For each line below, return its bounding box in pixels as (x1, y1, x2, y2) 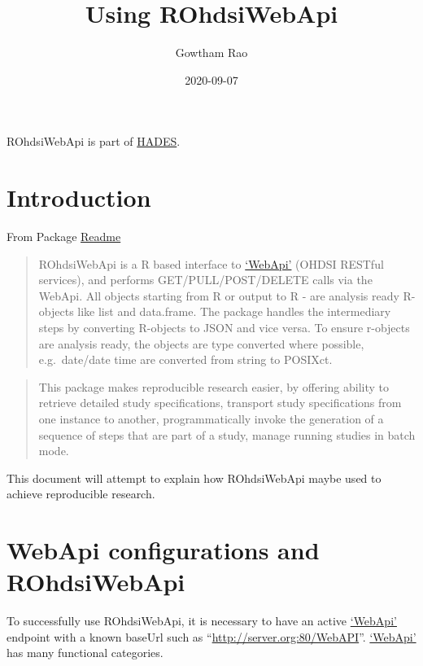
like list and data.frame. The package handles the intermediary (77, 303, 391, 320)
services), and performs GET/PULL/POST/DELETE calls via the (38, 271, 373, 288)
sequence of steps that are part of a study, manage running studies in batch (38, 426, 416, 443)
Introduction (7, 181, 151, 214)
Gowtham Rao (175, 44, 248, 61)
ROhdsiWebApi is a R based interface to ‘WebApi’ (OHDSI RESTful (38, 255, 384, 272)
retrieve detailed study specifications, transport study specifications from (38, 394, 402, 411)
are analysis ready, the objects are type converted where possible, (38, 335, 364, 352)
